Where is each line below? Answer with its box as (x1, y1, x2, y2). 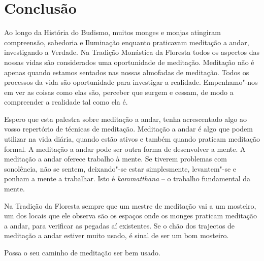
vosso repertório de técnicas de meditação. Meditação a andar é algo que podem (4, 123, 253, 134)
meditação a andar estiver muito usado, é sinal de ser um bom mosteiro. (4, 230, 229, 241)
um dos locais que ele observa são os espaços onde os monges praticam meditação (4, 210, 257, 221)
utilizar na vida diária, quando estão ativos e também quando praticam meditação (4, 134, 260, 144)
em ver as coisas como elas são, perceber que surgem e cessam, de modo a (4, 86, 234, 97)
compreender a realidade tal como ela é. (4, 96, 128, 107)
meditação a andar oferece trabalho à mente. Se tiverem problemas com (4, 153, 227, 164)
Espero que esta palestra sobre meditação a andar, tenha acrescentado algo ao (4, 113, 247, 124)
